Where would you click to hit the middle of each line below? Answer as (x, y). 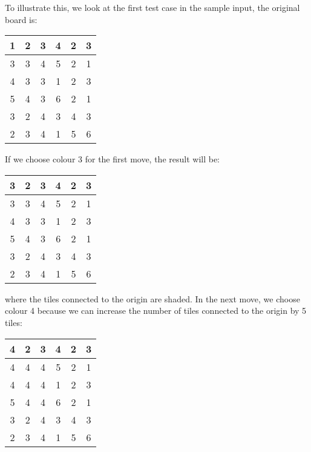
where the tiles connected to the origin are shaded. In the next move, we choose (152, 298)
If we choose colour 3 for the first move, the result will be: (113, 159)
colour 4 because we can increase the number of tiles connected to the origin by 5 (156, 311)
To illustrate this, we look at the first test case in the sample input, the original (152, 7)
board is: (21, 19)
